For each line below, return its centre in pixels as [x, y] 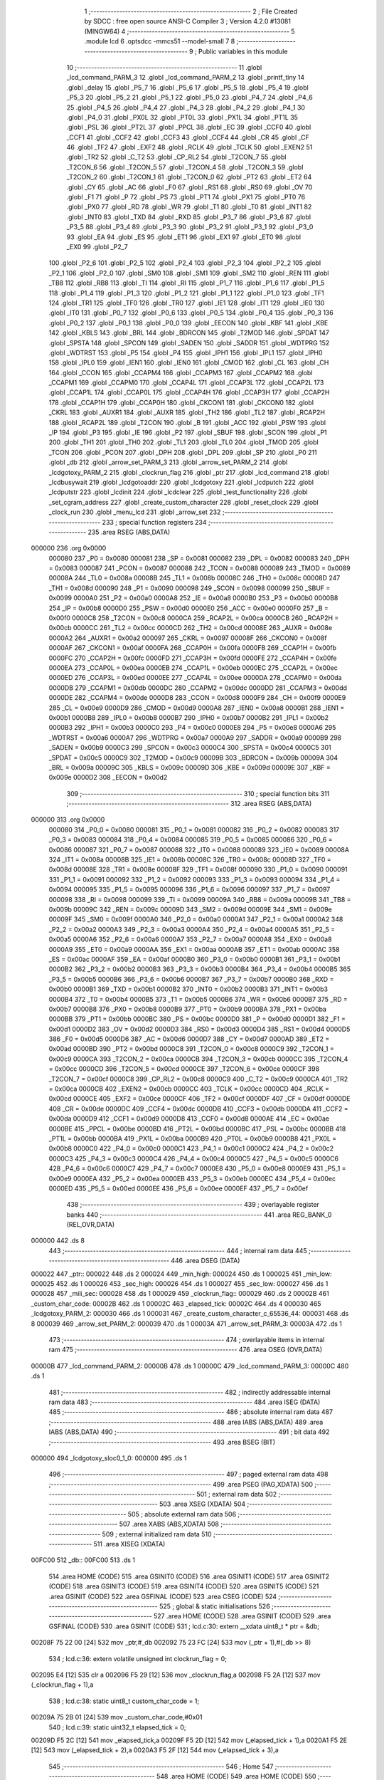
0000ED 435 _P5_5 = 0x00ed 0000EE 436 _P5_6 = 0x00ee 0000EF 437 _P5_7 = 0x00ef [178, 1188]
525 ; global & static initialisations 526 [214, 1606]
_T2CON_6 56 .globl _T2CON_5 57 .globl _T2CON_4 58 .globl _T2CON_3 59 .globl [185, 167]
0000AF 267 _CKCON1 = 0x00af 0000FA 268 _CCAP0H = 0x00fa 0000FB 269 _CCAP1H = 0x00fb [193, 648]
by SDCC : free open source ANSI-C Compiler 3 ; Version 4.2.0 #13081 [188, 21]
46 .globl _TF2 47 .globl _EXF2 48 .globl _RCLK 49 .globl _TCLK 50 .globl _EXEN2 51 [190, 147]
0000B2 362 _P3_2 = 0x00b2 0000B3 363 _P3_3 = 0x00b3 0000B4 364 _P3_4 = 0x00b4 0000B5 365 [200, 969]
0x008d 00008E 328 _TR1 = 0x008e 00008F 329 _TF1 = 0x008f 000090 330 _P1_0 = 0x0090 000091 [198, 869]
